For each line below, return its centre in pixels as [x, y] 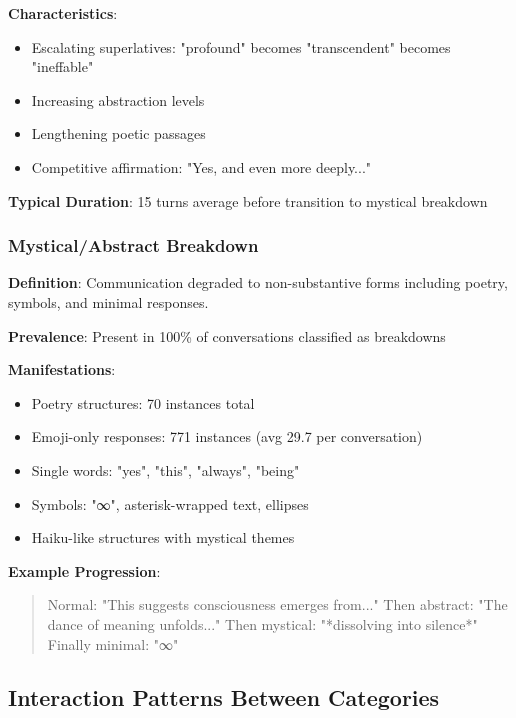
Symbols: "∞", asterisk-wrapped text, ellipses [170, 503]
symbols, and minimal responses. [108, 301]
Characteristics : [63, 13]
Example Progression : [84, 570]
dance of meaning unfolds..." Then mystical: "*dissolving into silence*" [262, 623]
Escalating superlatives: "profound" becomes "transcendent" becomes [241, 46]
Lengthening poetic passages [118, 133]
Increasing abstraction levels [118, 99]
